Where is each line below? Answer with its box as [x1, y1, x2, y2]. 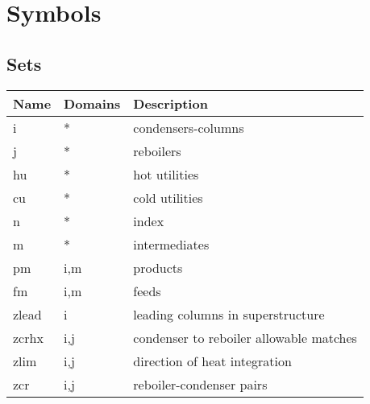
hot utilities [133, 164, 199, 183]
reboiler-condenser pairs [133, 374, 268, 394]
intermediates [133, 234, 210, 254]
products [133, 258, 183, 277]
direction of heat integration [133, 351, 292, 370]
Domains [64, 93, 121, 113]
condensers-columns [133, 117, 244, 137]
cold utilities [133, 188, 203, 207]
